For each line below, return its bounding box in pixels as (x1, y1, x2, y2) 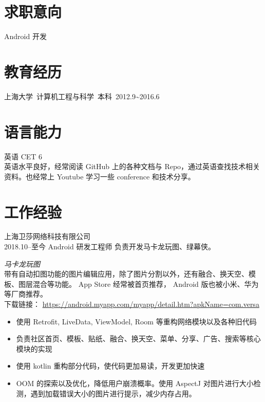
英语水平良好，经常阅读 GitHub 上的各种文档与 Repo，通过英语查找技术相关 (4, 161, 260, 172)
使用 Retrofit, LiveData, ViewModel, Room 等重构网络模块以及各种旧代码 (16, 316, 257, 326)
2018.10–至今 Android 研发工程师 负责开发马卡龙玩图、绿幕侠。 (4, 241, 216, 252)
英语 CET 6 (4, 151, 43, 161)
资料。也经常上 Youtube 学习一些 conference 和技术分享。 (4, 171, 195, 181)
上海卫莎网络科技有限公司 (4, 231, 90, 242)
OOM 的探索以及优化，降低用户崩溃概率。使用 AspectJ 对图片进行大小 (16, 378, 254, 388)
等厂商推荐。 (4, 288, 47, 299)
